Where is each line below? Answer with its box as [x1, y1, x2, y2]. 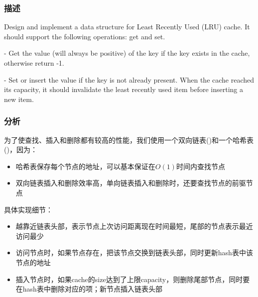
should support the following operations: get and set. [4, 31, 165, 41]
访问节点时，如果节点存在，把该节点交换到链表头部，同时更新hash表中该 [15, 247, 253, 258]
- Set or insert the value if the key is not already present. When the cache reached [4, 74, 255, 85]
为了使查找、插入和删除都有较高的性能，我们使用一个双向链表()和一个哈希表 [4, 134, 254, 145]
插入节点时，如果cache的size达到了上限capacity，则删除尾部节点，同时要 [15, 274, 250, 284]
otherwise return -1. [4, 58, 64, 68]
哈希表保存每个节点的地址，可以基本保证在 [15, 161, 155, 171]
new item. [4, 94, 34, 104]
